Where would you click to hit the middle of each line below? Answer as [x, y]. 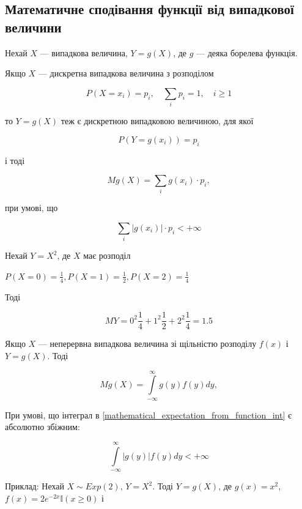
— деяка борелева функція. [247, 52]
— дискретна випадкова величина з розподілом [126, 73]
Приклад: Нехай [35, 486]
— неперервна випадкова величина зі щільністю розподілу [147, 344]
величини [33, 27]
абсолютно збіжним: [42, 427]
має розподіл [107, 255]
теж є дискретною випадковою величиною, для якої [157, 121]
